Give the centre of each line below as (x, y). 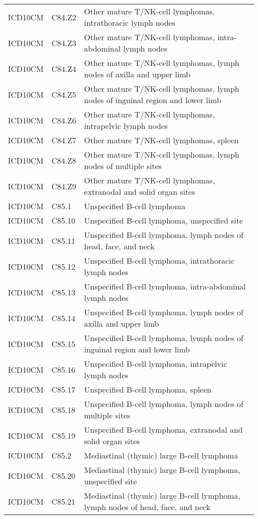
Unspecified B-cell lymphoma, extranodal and (163, 430)
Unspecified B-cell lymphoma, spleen (148, 389)
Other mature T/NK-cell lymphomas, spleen (161, 140)
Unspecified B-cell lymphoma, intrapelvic (156, 364)
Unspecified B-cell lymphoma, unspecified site (163, 220)
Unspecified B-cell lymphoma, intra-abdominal (165, 286)
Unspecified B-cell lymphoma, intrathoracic (159, 260)
